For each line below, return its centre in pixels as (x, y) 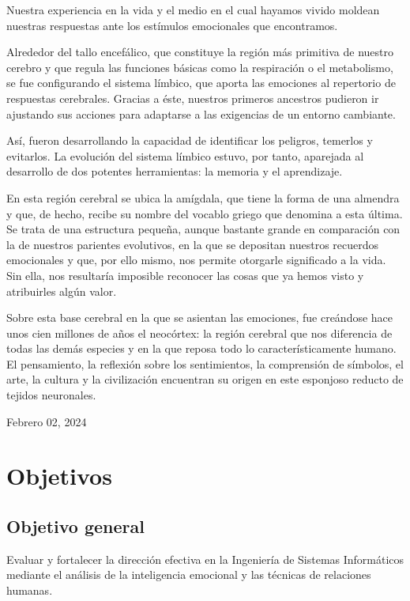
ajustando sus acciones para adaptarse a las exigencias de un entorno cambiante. (201, 113)
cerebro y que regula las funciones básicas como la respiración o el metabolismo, (200, 67)
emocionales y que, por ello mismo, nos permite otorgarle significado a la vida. (196, 260)
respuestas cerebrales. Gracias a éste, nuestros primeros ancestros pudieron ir (193, 98)
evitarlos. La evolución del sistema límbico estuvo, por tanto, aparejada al (185, 155)
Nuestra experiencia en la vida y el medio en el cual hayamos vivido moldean (193, 9)
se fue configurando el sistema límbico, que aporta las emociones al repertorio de (201, 83)
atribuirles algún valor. (62, 291)
